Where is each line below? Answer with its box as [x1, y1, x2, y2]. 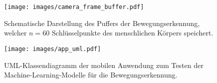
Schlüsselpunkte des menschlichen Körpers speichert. [52, 27, 213, 38]
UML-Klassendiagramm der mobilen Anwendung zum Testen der [4, 59, 203, 70]
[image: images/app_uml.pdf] [4, 45, 101, 52]
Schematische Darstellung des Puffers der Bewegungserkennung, [4, 17, 200, 28]
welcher [4, 27, 27, 38]
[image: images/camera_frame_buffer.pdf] [4, 3, 144, 10]
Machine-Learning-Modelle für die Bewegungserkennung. [4, 69, 177, 80]
